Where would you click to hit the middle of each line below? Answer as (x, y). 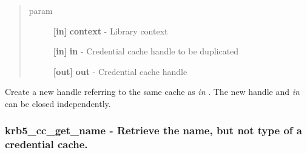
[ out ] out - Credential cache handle (120, 71)
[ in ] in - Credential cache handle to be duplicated (146, 51)
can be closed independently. (58, 103)
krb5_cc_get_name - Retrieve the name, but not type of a (153, 130)
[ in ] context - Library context (110, 31)
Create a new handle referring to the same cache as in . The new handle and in (152, 92)
